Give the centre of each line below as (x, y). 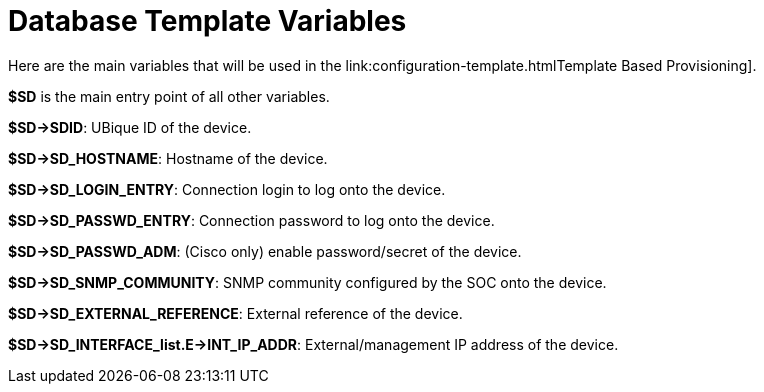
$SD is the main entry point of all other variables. (169, 96)
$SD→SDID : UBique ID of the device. (130, 127)
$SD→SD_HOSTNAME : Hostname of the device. (168, 158)
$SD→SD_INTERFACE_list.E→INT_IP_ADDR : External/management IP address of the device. (313, 344)
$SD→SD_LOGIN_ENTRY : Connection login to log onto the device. (227, 189)
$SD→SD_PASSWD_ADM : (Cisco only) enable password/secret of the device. (265, 251)
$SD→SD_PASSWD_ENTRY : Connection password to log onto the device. (251, 220)
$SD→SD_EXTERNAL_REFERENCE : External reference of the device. (235, 313)
